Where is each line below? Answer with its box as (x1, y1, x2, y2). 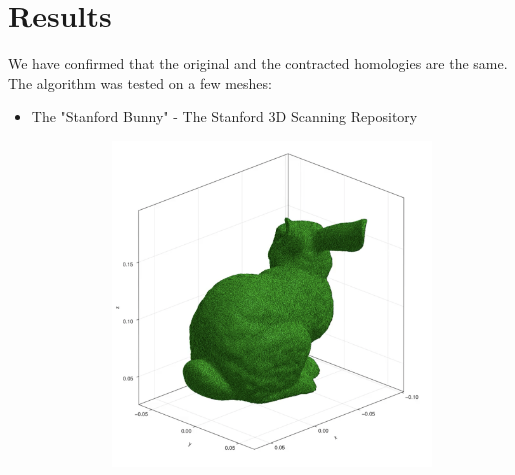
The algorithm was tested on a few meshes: (8, 72, 272, 93)
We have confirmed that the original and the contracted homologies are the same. (8, 53, 508, 74)
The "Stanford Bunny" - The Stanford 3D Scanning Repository (31, 106, 418, 127)
